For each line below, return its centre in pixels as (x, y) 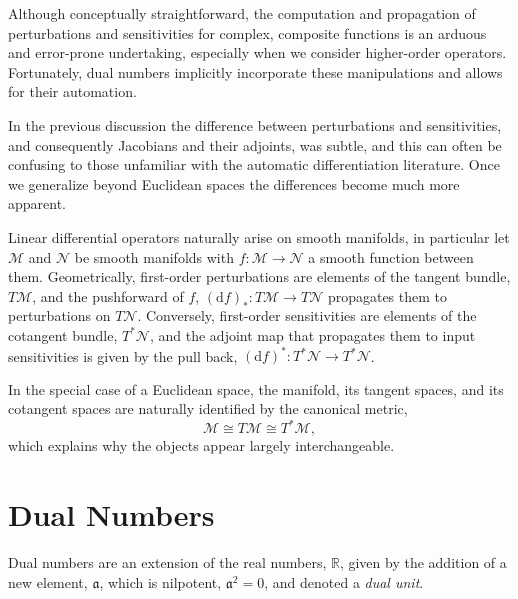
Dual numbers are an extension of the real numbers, (167, 562)
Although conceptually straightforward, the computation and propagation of (242, 13)
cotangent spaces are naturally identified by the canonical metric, (208, 408)
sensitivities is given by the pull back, (123, 355)
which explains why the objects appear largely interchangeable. (201, 445)
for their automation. (72, 91)
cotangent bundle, (63, 334)
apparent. (37, 203)
